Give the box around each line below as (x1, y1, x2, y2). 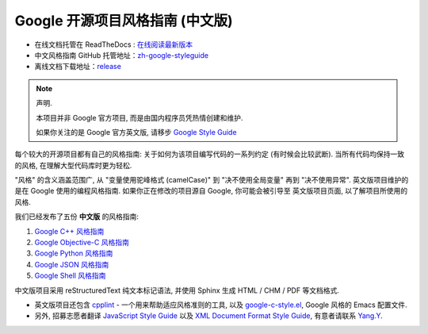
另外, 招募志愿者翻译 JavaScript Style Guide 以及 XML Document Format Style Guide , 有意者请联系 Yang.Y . (34, 311, 384, 321)
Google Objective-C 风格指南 (34, 238, 130, 248)
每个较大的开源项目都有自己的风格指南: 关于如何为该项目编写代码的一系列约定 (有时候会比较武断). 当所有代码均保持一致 (14, 149, 405, 159)
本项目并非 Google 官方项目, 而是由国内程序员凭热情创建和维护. (36, 113, 243, 122)
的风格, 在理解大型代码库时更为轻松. (14, 160, 132, 170)
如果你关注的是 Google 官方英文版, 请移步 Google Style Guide (36, 127, 237, 136)
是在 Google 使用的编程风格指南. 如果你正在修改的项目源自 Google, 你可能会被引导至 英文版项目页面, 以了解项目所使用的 (14, 186, 408, 196)
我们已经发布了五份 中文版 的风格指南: (14, 212, 139, 221)
